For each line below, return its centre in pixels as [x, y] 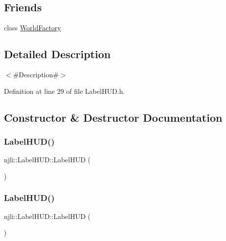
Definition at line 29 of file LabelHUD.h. [65, 91]
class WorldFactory [33, 28]
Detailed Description [57, 54]
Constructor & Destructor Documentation [113, 117]
